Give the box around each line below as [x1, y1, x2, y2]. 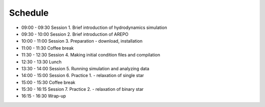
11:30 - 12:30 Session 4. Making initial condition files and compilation [21, 52, 160, 58]
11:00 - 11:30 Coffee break [21, 45, 74, 51]
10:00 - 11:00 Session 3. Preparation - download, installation [21, 38, 143, 44]
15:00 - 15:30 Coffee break [21, 79, 76, 85]
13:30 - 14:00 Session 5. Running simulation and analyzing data [21, 65, 150, 71]
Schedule [9, 7, 49, 18]
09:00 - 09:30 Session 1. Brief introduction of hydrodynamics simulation [21, 25, 167, 30]
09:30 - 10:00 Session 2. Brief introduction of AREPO [21, 31, 129, 37]
